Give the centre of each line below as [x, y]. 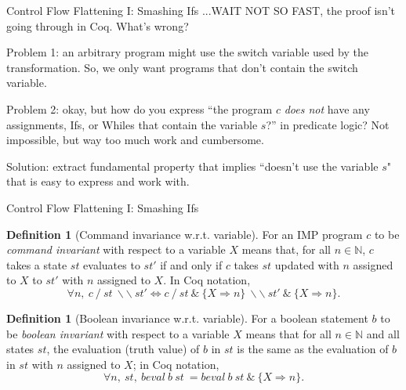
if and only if [191, 264]
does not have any [327, 108]
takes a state [37, 264]
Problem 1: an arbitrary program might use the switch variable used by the [187, 52]
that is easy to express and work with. [98, 181]
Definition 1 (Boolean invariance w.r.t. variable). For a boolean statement [187, 318]
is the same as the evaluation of [313, 349]
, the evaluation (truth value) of [123, 349]
